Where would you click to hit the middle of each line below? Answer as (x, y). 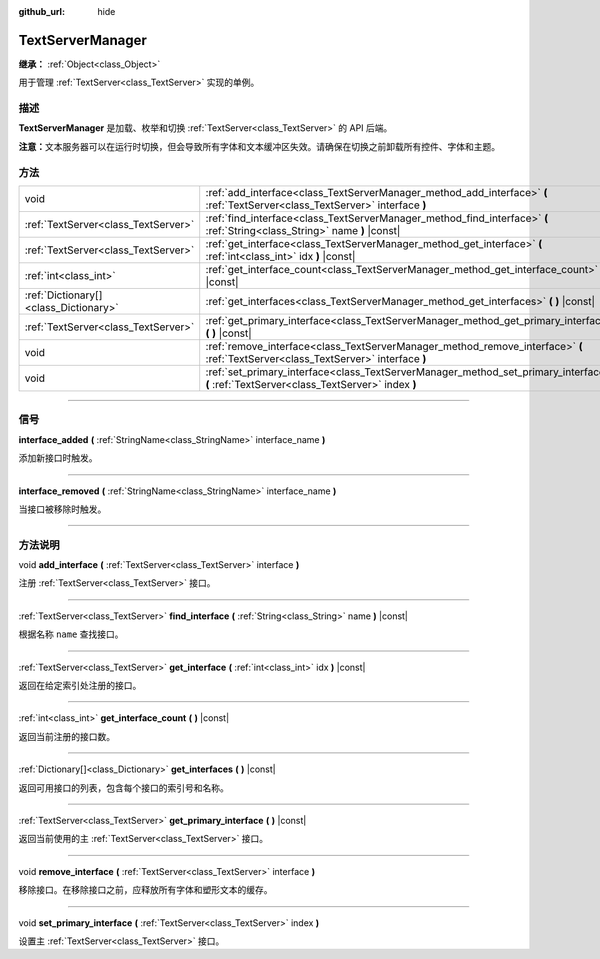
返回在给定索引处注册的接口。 (80, 685)
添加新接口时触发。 (58, 458)
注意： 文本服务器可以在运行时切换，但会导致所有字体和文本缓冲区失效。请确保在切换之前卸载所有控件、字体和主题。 (259, 146)
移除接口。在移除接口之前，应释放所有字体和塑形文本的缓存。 (145, 890)
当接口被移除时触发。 (62, 509)
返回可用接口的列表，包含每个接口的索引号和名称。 (123, 787)
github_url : (41, 11)
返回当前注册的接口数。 (66, 736)
